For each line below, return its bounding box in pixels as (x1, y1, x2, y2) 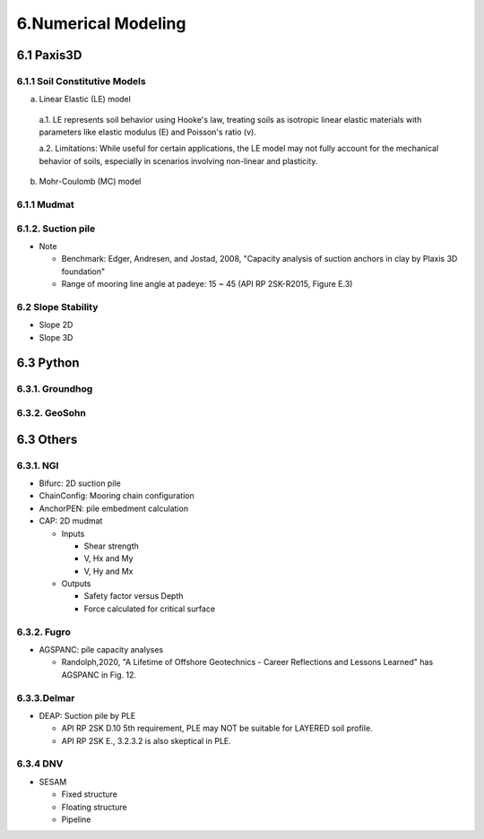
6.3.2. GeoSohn (16, 407, 87, 419)
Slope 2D (39, 319, 73, 331)
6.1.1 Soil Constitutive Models (16, 74, 147, 87)
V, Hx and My (83, 553, 134, 564)
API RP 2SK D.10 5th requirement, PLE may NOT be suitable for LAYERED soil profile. (61, 722, 373, 734)
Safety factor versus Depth (83, 591, 184, 601)
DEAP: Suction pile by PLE (39, 710, 136, 721)
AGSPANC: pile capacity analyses (39, 644, 164, 655)
